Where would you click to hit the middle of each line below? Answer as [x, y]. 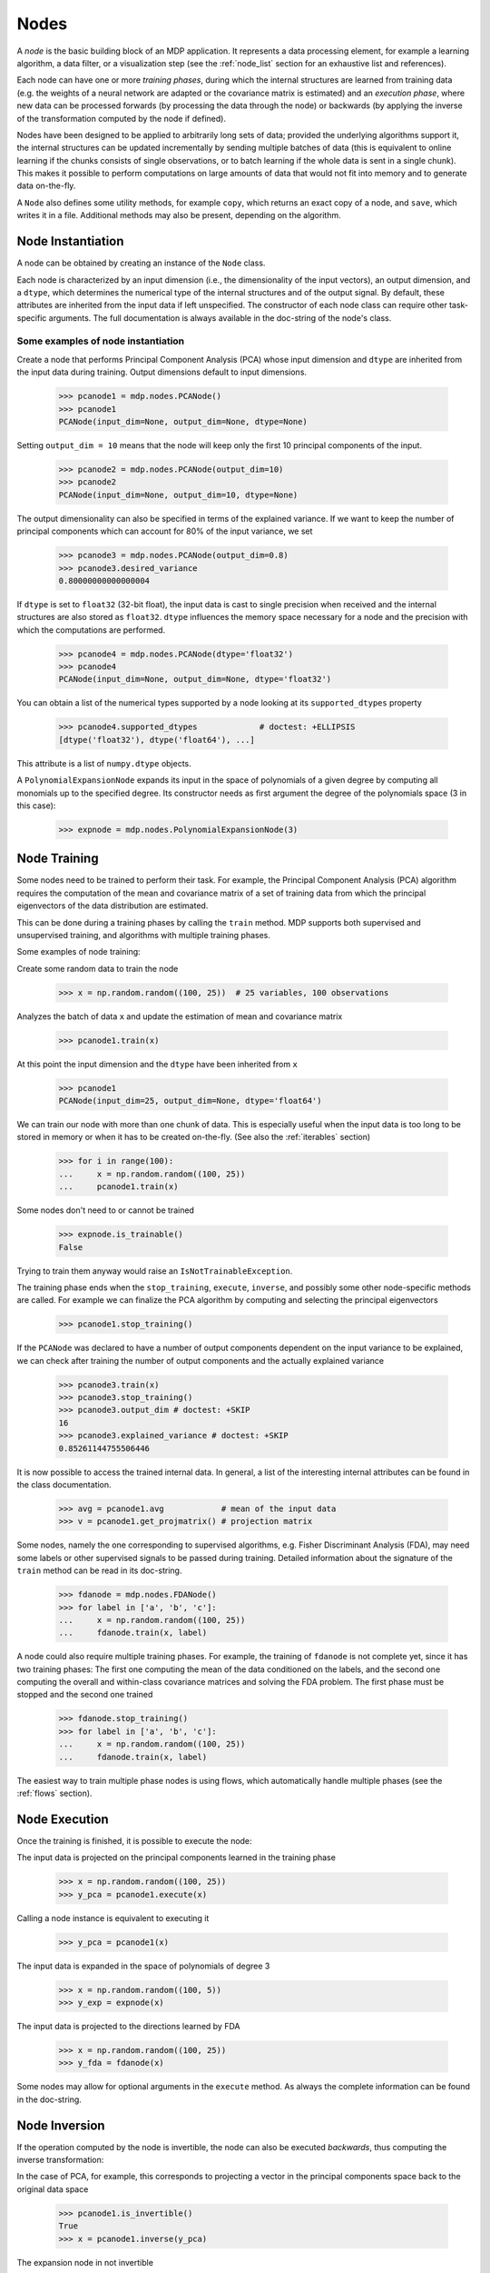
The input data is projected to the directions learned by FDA [128, 2026]
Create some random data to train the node [98, 968]
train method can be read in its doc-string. [99, 1571]
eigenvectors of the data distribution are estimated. [113, 906]
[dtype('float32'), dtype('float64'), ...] [157, 740]
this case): [36, 806]
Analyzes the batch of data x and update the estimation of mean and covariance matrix [180, 1016]
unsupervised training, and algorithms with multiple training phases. [144, 935]
